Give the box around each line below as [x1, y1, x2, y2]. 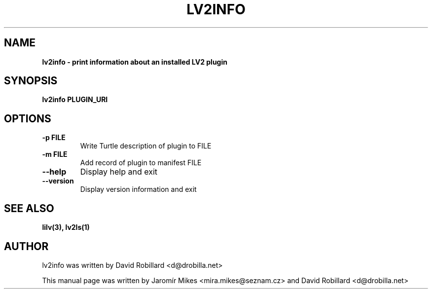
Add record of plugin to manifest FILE [80, 158, 202, 167]
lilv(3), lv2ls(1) [42, 223, 90, 232]
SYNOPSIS [4, 74, 58, 87]
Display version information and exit [80, 185, 197, 194]
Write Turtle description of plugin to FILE [80, 142, 212, 150]
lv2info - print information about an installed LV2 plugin [42, 57, 227, 66]
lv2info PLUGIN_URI [42, 95, 108, 104]
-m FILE [42, 150, 68, 159]
